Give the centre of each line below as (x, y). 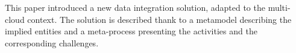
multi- (279, 7)
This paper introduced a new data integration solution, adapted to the (135, 7)
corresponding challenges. (52, 42)
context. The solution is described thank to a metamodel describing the (159, 19)
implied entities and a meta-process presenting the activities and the (131, 31)
